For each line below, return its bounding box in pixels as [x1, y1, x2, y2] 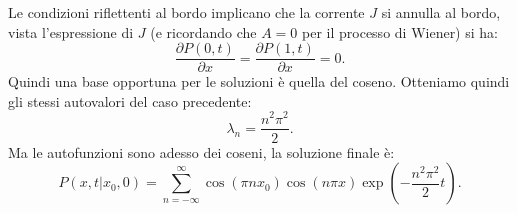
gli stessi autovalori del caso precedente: [8, 90, 252, 111]
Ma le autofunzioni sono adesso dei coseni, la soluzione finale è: [8, 141, 395, 162]
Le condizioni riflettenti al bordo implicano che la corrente [8, 2, 365, 22]
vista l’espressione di [8, 21, 134, 42]
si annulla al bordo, [381, 2, 501, 22]
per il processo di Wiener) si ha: [302, 21, 498, 42]
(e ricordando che [150, 21, 257, 42]
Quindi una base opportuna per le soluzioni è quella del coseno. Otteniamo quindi [8, 71, 510, 92]
